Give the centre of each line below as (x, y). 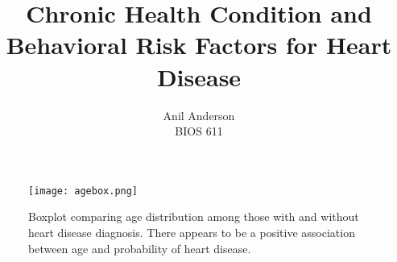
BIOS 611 (199, 131)
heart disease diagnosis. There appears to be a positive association (192, 232)
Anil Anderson (199, 115)
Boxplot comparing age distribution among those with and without (194, 216)
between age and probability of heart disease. (140, 248)
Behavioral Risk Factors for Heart (199, 45)
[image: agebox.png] (83, 191)
